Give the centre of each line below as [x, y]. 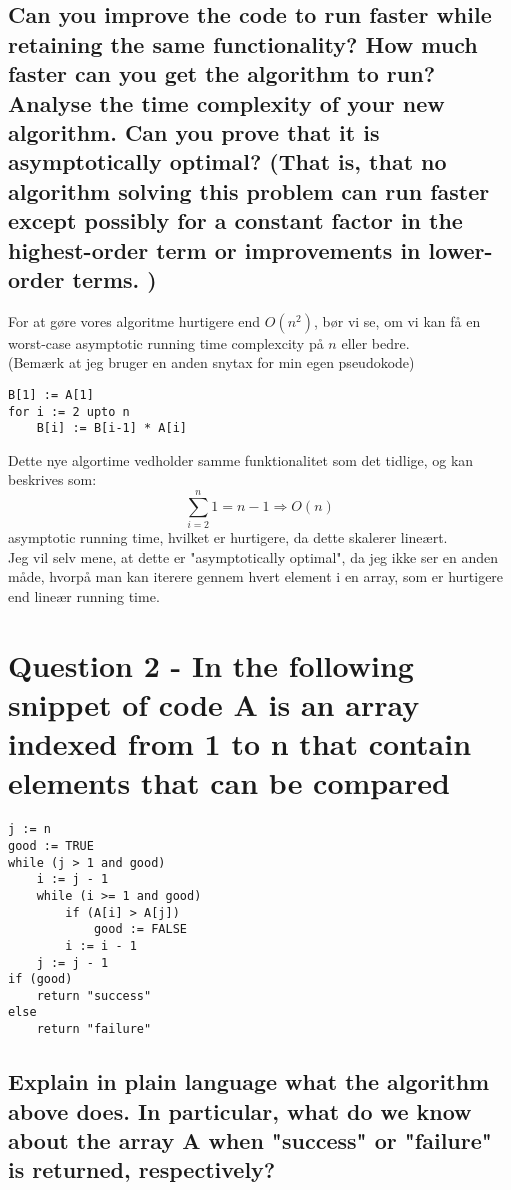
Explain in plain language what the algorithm [249, 1081]
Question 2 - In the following [211, 664]
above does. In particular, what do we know [240, 1110]
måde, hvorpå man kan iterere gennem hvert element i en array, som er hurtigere [256, 576]
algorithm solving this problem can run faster [249, 190]
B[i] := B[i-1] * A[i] [111, 428]
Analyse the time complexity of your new [226, 102]
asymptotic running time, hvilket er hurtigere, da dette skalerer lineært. [228, 537]
